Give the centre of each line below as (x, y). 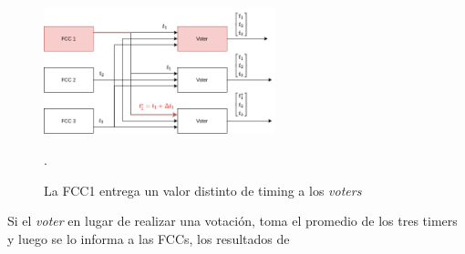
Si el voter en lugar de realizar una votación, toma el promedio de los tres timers (232, 221)
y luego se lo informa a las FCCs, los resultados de (149, 238)
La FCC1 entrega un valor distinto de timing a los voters (203, 190)
